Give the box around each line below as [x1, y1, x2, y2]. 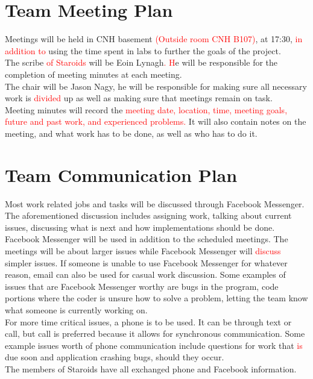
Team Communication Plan [5, 162, 238, 187]
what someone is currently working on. [5, 303, 148, 316]
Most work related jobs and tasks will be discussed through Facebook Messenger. [5, 197, 305, 210]
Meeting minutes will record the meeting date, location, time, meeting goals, [5, 103, 288, 116]
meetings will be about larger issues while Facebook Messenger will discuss [5, 244, 281, 257]
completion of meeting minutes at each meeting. [5, 67, 182, 80]
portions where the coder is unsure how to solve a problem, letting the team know [5, 292, 308, 304]
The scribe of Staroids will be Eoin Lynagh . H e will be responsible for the [5, 56, 278, 69]
